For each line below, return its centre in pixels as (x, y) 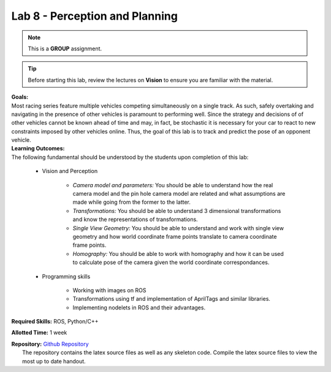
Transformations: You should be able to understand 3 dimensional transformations (177, 211)
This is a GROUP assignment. (65, 48)
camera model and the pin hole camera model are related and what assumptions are (179, 194)
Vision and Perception (70, 171)
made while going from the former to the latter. (132, 202)
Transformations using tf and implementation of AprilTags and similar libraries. (172, 299)
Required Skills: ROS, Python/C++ (55, 322)
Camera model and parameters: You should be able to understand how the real (173, 185)
